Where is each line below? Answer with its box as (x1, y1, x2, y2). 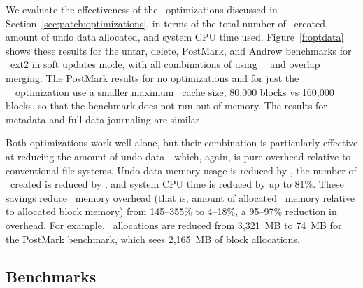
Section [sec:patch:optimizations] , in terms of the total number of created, (6, 15, 328, 30)
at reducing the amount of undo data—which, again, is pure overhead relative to (6, 149, 351, 163)
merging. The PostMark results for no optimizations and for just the (6, 70, 299, 85)
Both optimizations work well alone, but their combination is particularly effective (6, 135, 358, 150)
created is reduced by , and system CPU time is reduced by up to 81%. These (10, 177, 344, 191)
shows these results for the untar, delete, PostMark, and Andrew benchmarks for (6, 43, 352, 57)
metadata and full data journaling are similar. (6, 111, 203, 126)
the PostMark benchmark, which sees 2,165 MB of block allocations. (6, 231, 300, 246)
